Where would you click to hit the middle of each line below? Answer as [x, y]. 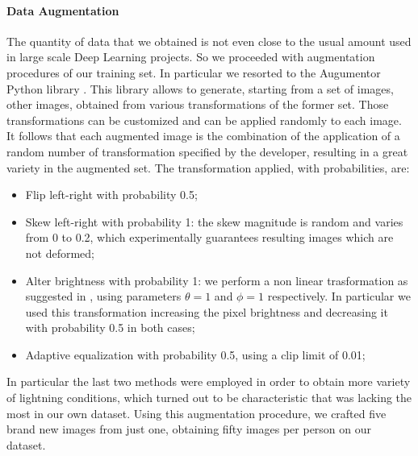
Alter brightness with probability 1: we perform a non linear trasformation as [217, 280]
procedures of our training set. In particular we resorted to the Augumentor [194, 72]
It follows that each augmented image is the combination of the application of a [203, 136]
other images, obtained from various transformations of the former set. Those [198, 104]
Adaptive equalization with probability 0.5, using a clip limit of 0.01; [195, 354]
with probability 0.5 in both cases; [110, 327]
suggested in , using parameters [103, 296]
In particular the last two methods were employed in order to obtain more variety [209, 381]
